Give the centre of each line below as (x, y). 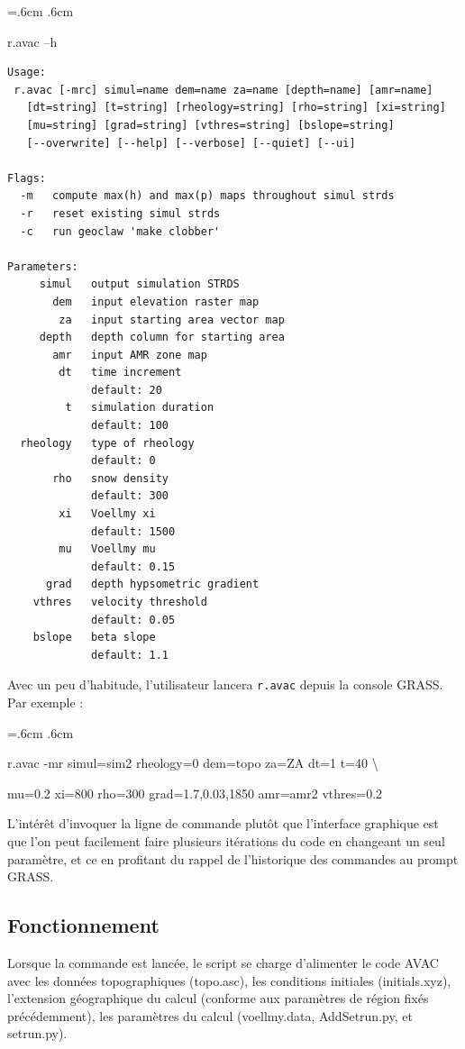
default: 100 (130, 426)
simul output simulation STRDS (139, 284)
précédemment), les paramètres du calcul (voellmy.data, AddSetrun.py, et (210, 1015)
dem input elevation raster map (156, 301)
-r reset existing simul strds (120, 213)
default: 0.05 (133, 620)
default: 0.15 (133, 566)
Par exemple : (46, 702)
